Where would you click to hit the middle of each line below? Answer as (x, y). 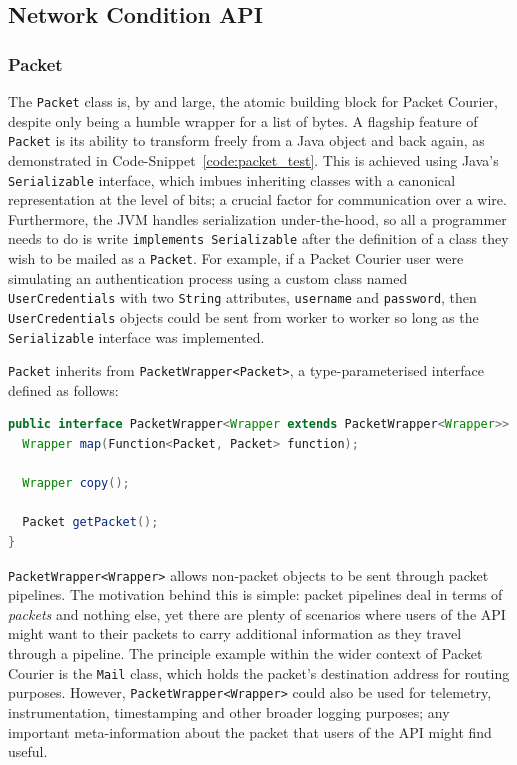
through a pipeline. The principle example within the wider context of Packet (245, 653)
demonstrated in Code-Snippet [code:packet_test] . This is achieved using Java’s (253, 159)
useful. (28, 751)
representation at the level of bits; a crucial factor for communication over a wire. (257, 199)
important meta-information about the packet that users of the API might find (250, 731)
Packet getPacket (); (90, 522)
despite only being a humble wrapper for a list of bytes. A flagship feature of (243, 120)
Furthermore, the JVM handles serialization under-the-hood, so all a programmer (257, 218)
